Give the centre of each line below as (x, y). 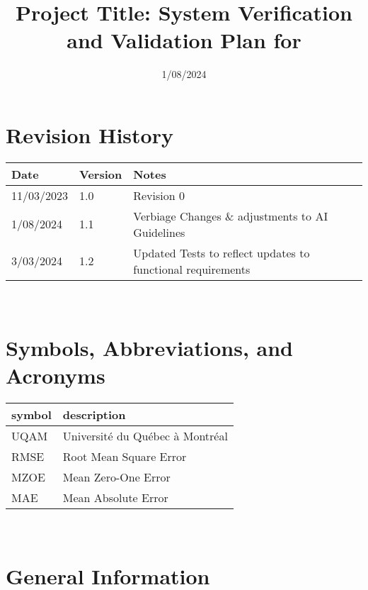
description (94, 414)
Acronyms (56, 375)
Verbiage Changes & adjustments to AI (231, 216)
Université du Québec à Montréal (145, 435)
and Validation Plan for (184, 40)
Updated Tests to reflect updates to (222, 252)
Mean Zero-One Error (116, 477)
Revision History (90, 134)
